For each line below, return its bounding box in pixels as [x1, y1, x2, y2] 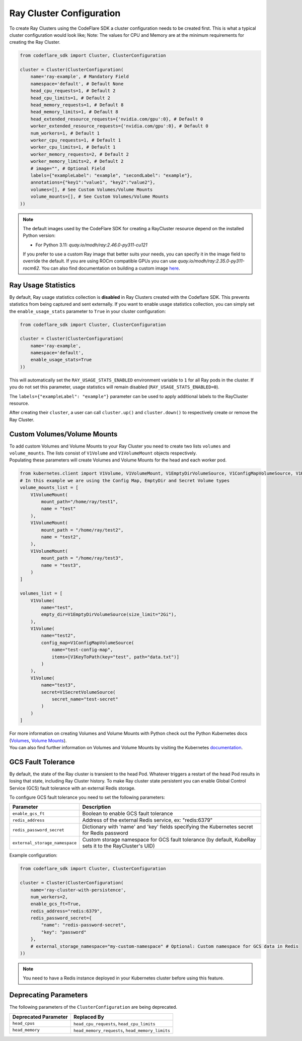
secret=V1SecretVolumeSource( [41, 689, 116, 695]
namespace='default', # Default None [30, 81, 124, 87]
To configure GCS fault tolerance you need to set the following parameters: [9, 794, 166, 800]
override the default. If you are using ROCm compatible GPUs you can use [23, 258, 177, 264]
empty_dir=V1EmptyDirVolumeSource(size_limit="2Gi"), [41, 612, 177, 617]
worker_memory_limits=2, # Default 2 [30, 159, 124, 164]
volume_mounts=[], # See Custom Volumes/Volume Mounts [30, 194, 169, 200]
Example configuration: [9, 852, 58, 859]
